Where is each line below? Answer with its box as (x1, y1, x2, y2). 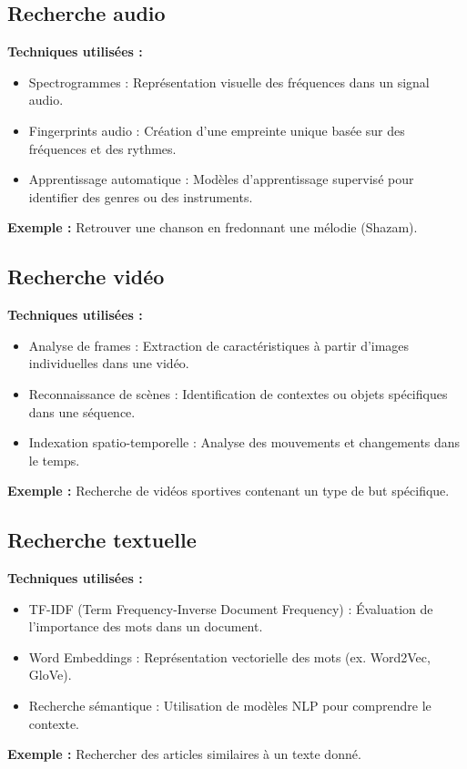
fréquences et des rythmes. (28, 138, 177, 158)
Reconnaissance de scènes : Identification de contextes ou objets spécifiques (28, 384, 448, 403)
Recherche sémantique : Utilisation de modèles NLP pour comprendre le (28, 696, 431, 715)
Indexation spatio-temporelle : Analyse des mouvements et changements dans (28, 433, 461, 452)
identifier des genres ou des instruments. (28, 187, 253, 206)
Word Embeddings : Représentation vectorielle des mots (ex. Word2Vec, (28, 647, 431, 666)
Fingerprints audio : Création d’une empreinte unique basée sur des (28, 120, 405, 139)
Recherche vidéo (7, 262, 165, 291)
